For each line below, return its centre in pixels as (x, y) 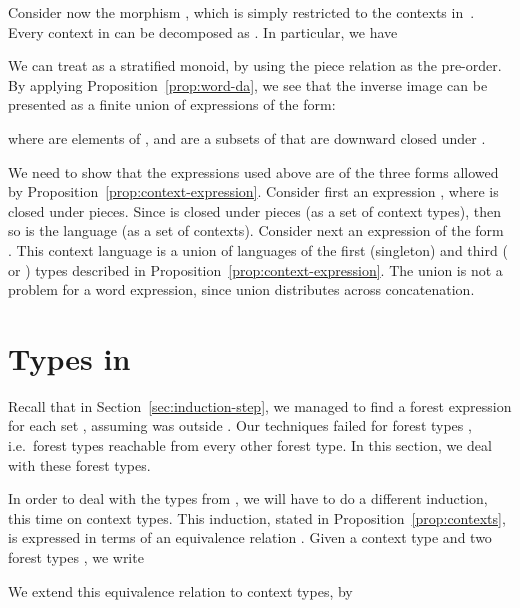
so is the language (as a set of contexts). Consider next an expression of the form (256, 230)
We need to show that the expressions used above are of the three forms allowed (253, 171)
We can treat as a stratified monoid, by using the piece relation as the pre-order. (255, 65)
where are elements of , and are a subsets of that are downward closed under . (247, 137)
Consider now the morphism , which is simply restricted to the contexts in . (241, 12)
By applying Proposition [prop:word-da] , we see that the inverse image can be (248, 84)
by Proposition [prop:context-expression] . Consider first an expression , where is (253, 191)
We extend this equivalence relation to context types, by (180, 590)
